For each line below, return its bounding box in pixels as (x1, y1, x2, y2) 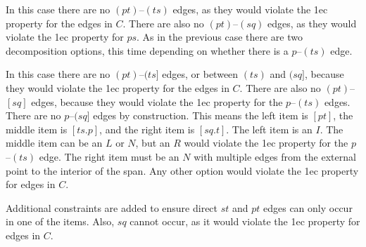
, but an (135, 135, 170, 150)
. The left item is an (226, 121, 313, 136)
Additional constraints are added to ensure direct (6, 200, 218, 215)
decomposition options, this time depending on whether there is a (6, 43, 289, 58)
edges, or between (162, 67, 239, 81)
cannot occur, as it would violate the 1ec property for (130, 214, 360, 229)
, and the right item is (99, 121, 195, 136)
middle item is (6, 121, 68, 136)
